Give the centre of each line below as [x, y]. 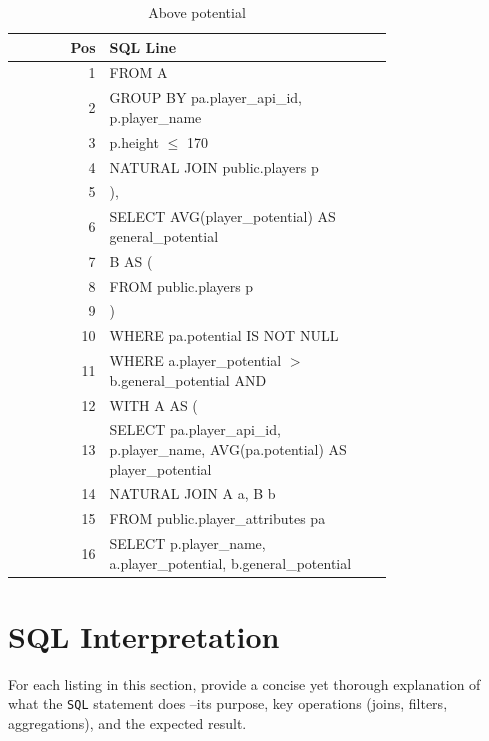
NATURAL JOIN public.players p [214, 166]
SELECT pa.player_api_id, [195, 429]
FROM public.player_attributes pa [217, 518]
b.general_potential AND [188, 379]
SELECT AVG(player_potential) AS [222, 216]
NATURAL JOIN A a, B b [192, 493]
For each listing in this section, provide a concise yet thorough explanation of [244, 683]
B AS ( [131, 260]
